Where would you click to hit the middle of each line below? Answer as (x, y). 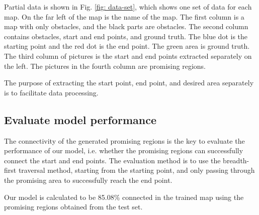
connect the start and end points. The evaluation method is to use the (112, 160)
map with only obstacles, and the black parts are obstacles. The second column (126, 26)
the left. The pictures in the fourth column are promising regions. (105, 66)
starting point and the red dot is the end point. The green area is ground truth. (127, 46)
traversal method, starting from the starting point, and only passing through (137, 170)
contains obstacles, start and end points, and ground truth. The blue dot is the (126, 36)
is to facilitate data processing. (51, 92)
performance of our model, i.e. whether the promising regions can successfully (124, 150)
